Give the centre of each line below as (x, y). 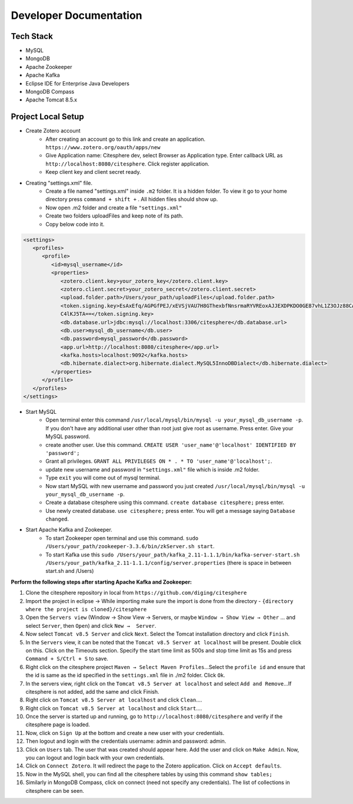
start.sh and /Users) (70, 571)
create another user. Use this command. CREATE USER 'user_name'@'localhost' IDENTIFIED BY (171, 444)
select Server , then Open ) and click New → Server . (91, 625)
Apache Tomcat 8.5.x (51, 100)
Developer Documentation (76, 15)
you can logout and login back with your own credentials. (95, 758)
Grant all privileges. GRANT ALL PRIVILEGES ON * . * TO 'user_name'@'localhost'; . (159, 461)
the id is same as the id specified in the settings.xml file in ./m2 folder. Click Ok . (126, 676)
